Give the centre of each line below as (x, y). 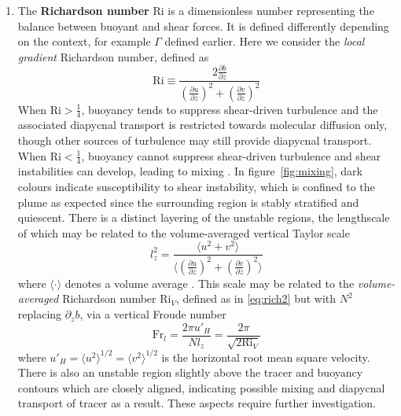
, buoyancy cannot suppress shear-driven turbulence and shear (231, 155)
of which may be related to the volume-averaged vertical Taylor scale (184, 232)
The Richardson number (83, 10)
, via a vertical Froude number (153, 314)
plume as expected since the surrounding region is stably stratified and (188, 202)
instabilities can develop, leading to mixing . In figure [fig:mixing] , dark (190, 171)
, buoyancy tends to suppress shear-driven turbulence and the (230, 109)
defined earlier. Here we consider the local (265, 41)
